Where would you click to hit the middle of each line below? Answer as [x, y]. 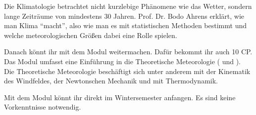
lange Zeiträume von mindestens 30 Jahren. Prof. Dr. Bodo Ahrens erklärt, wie [124, 16]
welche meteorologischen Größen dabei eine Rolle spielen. [91, 35]
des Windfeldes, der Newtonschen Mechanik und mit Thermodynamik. [111, 81]
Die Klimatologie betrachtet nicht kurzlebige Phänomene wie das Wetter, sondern [128, 6]
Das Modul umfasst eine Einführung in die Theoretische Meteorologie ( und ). [123, 61]
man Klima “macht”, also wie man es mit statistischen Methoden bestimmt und [126, 25]
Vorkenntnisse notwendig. [43, 107]
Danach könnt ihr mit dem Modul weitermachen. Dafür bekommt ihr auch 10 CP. [128, 52]
